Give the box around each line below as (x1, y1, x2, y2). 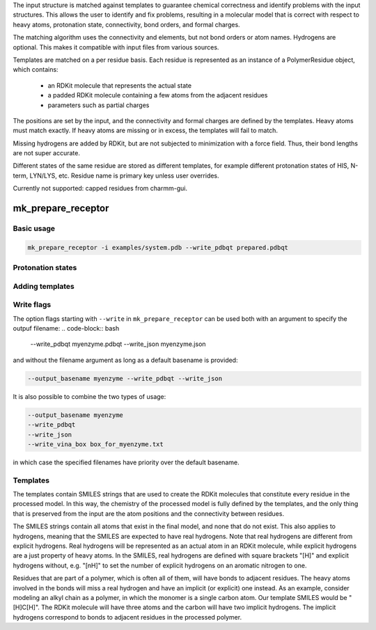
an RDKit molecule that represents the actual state (47, 81, 191, 90)
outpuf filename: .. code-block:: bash (13, 324, 120, 333)
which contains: (13, 65, 58, 74)
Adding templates (13, 281, 75, 291)
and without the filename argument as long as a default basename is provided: (13, 356, 238, 364)
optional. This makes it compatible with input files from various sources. (13, 42, 219, 52)
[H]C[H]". (13, 603, 40, 612)
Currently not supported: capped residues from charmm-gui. (13, 184, 188, 193)
